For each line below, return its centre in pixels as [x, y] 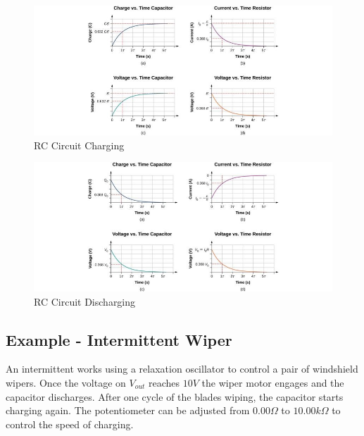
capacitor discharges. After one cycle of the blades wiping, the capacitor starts [175, 396]
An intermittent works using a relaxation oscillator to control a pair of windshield [182, 369]
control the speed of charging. [70, 424]
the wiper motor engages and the [273, 383]
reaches [164, 383]
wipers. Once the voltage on [66, 383]
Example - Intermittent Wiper [119, 339]
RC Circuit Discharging [85, 301]
